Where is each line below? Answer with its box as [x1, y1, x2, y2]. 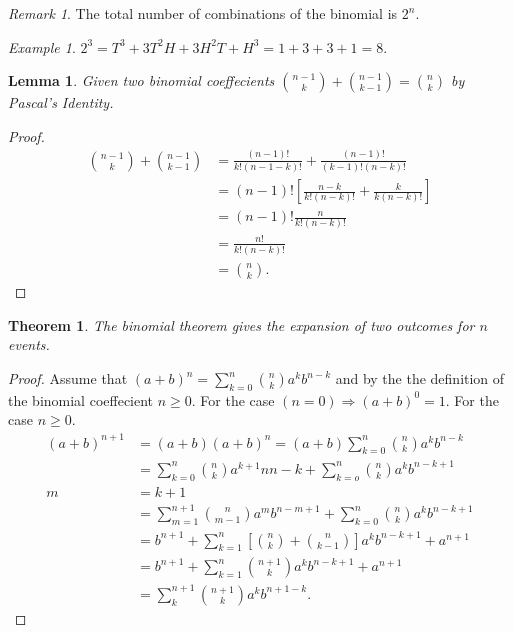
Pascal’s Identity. [8, 92, 114, 113]
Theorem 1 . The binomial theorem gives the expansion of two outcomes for [8, 314, 475, 335]
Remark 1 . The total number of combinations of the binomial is [8, 3, 398, 23]
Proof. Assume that [8, 368, 128, 389]
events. [8, 334, 50, 355]
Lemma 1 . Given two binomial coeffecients [8, 70, 275, 91]
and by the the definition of [335, 368, 505, 389]
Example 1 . [8, 36, 76, 57]
